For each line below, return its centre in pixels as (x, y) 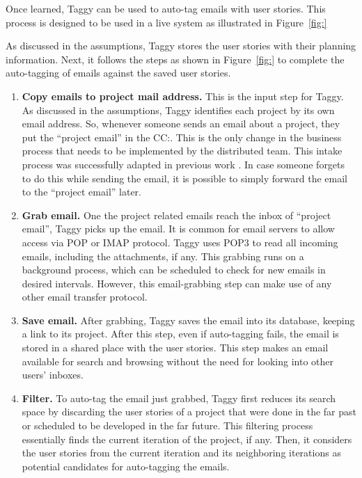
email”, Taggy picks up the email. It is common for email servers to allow (178, 229)
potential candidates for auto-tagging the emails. (126, 466)
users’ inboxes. (53, 375)
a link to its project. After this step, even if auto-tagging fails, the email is (180, 334)
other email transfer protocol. (85, 297)
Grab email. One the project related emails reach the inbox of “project (176, 215)
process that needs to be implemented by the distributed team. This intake (182, 151)
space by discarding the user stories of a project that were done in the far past (189, 412)
